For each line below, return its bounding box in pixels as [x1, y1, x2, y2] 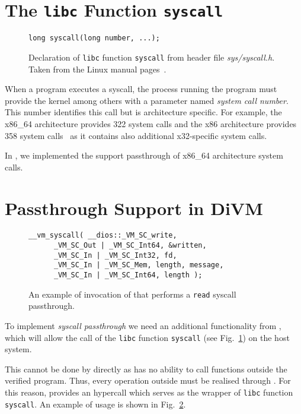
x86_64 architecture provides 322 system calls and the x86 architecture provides [5, 117, 297, 129]
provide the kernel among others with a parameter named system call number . [5, 94, 289, 106]
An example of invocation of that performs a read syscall [28, 287, 236, 300]
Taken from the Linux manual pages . [28, 62, 166, 75]
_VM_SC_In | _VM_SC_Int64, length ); [53, 271, 203, 280]
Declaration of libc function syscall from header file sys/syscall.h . [28, 50, 275, 63]
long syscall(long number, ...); [28, 34, 160, 43]
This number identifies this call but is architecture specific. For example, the [5, 106, 282, 118]
